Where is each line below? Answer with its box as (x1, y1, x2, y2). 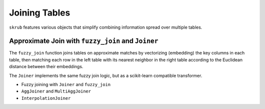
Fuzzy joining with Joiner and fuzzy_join (21, 82, 111, 88)
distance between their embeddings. (9, 64, 83, 70)
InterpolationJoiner (21, 95, 71, 101)
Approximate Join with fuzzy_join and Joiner (9, 37, 159, 45)
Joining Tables (9, 7, 71, 18)
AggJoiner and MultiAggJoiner (21, 88, 91, 94)
